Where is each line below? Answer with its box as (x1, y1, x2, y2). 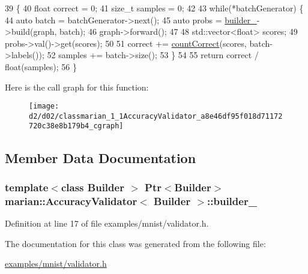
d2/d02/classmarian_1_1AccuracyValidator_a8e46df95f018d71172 (29, 112, 283, 121)
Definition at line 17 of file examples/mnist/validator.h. (5, 217, 209, 230)
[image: (29, 102, 59, 111)
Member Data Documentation (5, 148, 196, 167)
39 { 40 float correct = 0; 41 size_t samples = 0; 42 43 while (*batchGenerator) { (5, 2, 304, 14)
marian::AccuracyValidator (5, 193, 137, 208)
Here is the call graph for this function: (5, 80, 149, 93)
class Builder (61, 179, 124, 194)
